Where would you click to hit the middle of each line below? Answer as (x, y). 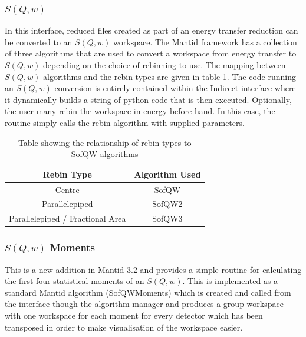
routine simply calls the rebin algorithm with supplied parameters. (125, 122)
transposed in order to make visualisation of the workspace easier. (124, 327)
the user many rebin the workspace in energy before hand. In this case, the (140, 111)
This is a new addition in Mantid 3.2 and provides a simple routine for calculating (153, 269)
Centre (67, 189)
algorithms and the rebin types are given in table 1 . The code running (170, 76)
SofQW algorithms (105, 154)
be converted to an (39, 41)
